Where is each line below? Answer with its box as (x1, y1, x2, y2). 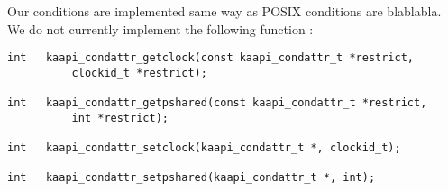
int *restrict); (71, 111, 169, 124)
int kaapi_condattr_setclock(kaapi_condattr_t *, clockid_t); (7, 141, 401, 155)
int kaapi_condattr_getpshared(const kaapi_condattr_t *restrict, (7, 96, 427, 110)
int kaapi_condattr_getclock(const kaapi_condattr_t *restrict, (7, 51, 415, 65)
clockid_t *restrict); (71, 66, 207, 79)
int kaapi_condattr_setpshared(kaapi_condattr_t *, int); (7, 171, 376, 185)
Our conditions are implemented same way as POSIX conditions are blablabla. (7, 2, 442, 20)
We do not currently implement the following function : (7, 19, 314, 38)
